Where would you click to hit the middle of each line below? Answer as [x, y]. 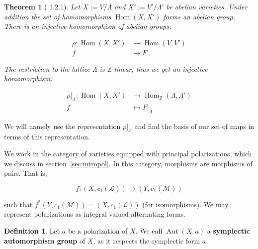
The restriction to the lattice [47, 68]
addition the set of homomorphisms [58, 16]
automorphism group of [45, 240]
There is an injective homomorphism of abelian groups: [88, 26]
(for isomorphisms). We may [185, 204]
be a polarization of [98, 231]
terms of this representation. [47, 137]
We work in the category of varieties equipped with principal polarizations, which [128, 154]
